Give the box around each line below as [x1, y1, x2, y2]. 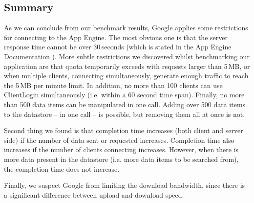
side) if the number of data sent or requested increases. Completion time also [4, 135, 234, 145]
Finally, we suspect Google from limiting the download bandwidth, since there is [4, 180, 245, 190]
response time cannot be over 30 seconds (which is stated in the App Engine [4, 42, 232, 52]
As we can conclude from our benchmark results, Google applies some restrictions [4, 23, 248, 33]
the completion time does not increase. [4, 163, 120, 174]
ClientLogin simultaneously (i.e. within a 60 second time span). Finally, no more [4, 90, 245, 100]
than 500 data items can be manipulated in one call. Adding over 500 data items [4, 99, 246, 109]
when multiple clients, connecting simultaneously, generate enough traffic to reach [4, 70, 249, 81]
